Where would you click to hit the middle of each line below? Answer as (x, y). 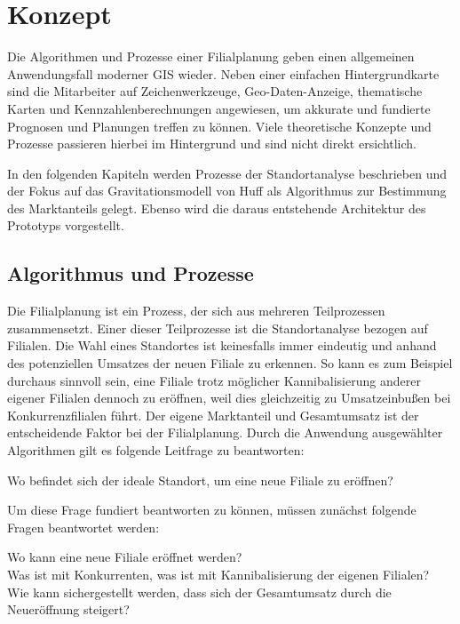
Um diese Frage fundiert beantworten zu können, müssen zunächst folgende (212, 510)
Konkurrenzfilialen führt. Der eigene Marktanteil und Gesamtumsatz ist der (213, 415)
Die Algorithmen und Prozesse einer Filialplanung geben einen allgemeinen (211, 56)
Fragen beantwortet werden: (83, 527)
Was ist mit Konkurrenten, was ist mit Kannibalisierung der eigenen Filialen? (218, 574)
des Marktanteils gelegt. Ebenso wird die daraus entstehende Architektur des (217, 208)
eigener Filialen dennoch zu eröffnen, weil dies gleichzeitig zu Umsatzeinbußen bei (229, 398)
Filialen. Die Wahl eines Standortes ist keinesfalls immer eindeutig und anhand (222, 345)
